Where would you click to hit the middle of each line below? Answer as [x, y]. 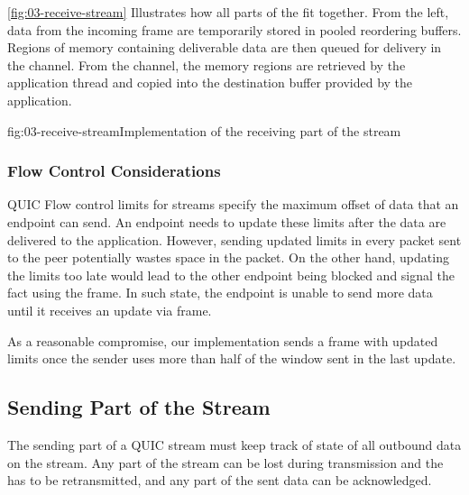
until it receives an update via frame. [110, 310]
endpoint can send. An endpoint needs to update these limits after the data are [227, 221]
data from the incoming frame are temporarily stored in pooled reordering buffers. [234, 29]
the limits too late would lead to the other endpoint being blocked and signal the [231, 275]
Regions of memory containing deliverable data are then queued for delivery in [225, 47]
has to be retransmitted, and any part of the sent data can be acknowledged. [220, 480]
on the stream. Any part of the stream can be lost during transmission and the [225, 462]
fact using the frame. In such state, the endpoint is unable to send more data [220, 293]
